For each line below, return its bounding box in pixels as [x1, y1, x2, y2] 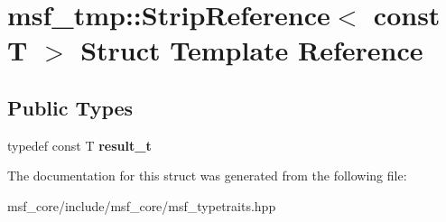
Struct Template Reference [80, 32, 423, 69]
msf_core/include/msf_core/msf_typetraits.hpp [7, 196, 276, 215]
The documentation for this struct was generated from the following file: [7, 166, 407, 185]
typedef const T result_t [7, 135, 152, 154]
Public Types [7, 93, 134, 121]
